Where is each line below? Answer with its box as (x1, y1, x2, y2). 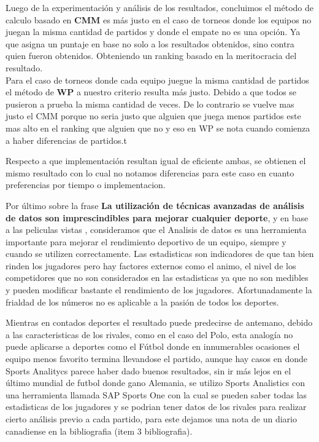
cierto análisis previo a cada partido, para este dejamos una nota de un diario (6, 412, 297, 425)
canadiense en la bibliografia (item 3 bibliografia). (6, 424, 193, 437)
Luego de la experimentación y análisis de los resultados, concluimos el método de (6, 1, 313, 14)
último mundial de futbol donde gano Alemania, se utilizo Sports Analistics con (6, 376, 306, 389)
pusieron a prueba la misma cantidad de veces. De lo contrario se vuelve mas (6, 97, 294, 110)
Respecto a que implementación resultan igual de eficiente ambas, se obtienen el (6, 154, 306, 167)
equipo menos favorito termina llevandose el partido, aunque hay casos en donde (6, 352, 307, 365)
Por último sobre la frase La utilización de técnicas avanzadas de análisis (6, 199, 304, 211)
